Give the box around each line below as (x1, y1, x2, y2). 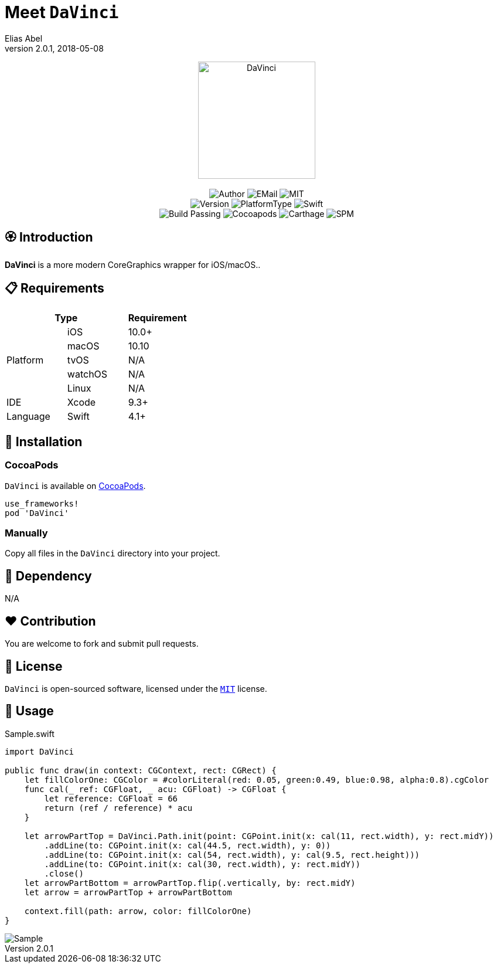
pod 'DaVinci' (5, 508, 69, 518)
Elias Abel (5, 33, 43, 43)
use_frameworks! (5, 498, 79, 508)
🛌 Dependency (5, 568, 92, 583)
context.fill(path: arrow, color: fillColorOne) (24, 906, 252, 916)
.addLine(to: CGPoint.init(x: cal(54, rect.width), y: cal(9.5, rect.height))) (44, 850, 420, 860)
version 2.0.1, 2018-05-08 (5, 43, 104, 53)
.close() (44, 868, 84, 878)
